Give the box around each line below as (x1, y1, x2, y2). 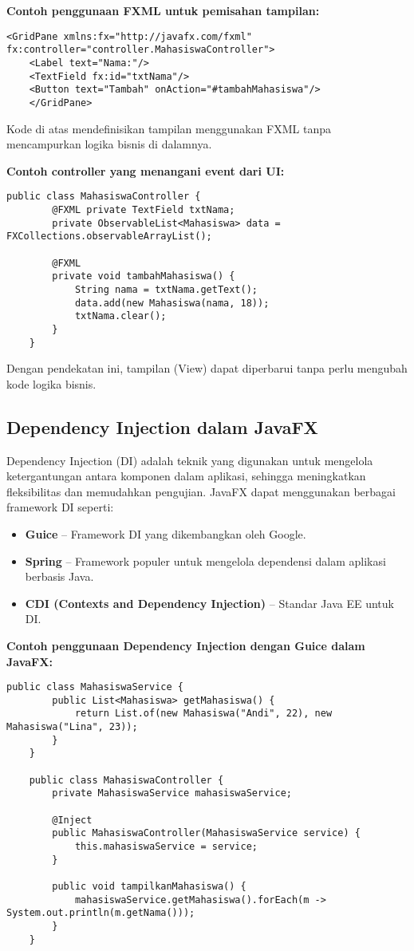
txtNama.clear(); (74, 310, 167, 322)
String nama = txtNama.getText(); (74, 283, 258, 295)
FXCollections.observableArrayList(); (6, 231, 212, 243)
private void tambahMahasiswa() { (52, 270, 235, 282)
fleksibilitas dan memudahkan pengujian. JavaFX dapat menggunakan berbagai (6, 483, 396, 499)
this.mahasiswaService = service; (74, 840, 258, 852)
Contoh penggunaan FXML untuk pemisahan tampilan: (6, 2, 320, 18)
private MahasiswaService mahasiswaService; (52, 787, 292, 799)
